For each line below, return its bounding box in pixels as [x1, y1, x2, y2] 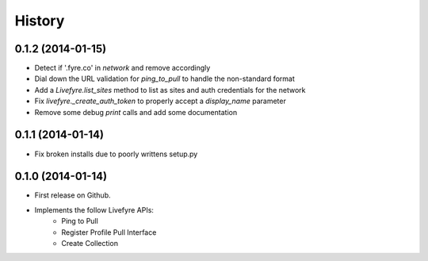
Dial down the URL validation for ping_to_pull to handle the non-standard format [34, 74, 295, 83]
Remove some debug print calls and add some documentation [34, 107, 238, 117]
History [14, 12, 65, 29]
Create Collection [61, 239, 119, 248]
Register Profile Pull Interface [61, 227, 157, 237]
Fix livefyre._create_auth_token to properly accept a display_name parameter [34, 96, 287, 106]
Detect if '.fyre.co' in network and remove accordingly [34, 63, 211, 73]
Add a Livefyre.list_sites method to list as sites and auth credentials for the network [34, 85, 306, 94]
